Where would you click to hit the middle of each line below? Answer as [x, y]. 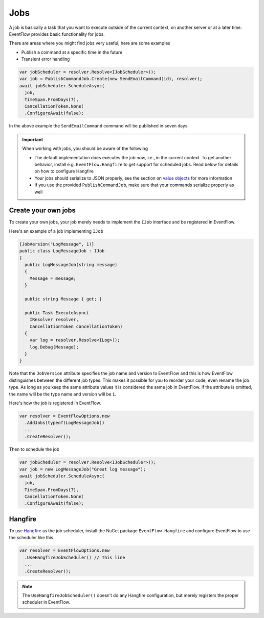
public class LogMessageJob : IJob [62, 251]
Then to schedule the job [34, 449]
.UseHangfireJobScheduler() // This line [75, 557]
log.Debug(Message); [54, 347]
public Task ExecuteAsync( [57, 313]
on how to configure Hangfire [64, 171]
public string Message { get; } [63, 299]
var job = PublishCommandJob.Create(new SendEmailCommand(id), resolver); [111, 79]
